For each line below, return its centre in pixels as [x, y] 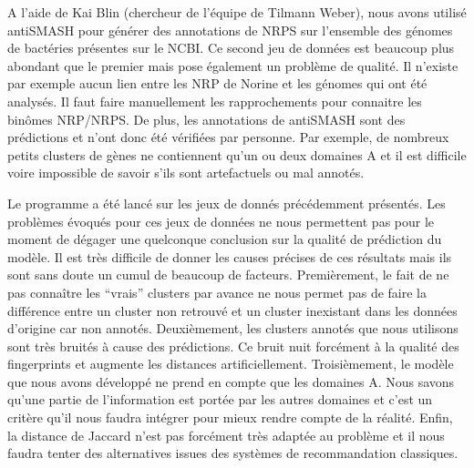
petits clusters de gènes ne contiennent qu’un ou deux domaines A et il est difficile [237, 154]
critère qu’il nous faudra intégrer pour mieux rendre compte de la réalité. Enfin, [230, 417]
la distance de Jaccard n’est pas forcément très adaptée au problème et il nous [226, 435]
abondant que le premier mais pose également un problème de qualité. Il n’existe [233, 65]
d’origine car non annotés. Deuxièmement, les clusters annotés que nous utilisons [233, 328]
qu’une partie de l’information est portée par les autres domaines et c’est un [220, 399]
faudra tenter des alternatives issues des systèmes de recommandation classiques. [233, 453]
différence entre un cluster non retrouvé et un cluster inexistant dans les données [232, 310]
